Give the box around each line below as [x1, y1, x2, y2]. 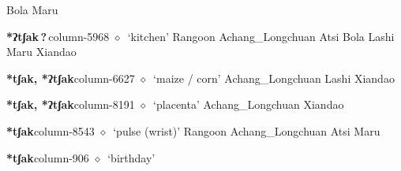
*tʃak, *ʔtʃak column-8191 [6, 96, 135, 113]
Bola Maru [6, 2, 58, 17]
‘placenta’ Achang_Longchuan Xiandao [153, 96, 344, 113]
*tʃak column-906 [6, 149, 89, 165]
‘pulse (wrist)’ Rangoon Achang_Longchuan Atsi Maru [113, 122, 380, 139]
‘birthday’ [107, 149, 156, 165]
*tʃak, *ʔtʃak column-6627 [6, 69, 135, 86]
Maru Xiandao [6, 43, 77, 60]
